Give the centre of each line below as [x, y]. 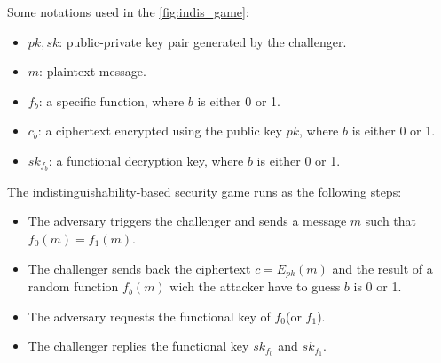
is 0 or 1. [378, 286]
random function [73, 286]
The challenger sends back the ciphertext [139, 268]
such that [391, 221]
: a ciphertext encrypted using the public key [160, 131]
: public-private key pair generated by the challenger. [203, 41]
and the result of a [382, 268]
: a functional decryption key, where [146, 160]
